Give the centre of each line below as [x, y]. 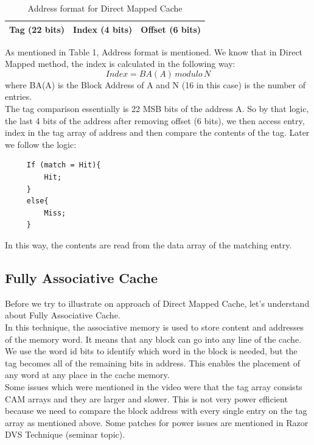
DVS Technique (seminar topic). [65, 434]
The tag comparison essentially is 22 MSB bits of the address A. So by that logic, [157, 109]
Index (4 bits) [103, 29]
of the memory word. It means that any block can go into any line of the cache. [153, 339]
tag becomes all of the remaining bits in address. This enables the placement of [153, 363]
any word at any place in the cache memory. [87, 375]
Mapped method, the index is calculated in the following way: [120, 64]
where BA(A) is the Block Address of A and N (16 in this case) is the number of [155, 84]
